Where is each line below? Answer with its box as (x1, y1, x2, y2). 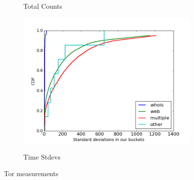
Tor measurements (4, 168, 59, 178)
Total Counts (23, 1, 63, 11)
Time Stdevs (23, 152, 61, 162)
